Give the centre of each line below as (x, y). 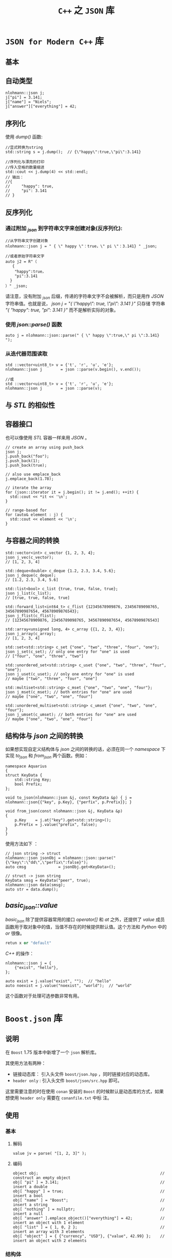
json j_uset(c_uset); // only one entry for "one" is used (70, 674)
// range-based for (26, 510)
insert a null (28, 1214)
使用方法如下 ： (22, 844)
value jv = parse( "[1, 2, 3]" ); (50, 1153)
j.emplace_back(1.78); (30, 479)
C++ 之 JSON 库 (86, 11)
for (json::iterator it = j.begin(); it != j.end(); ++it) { (72, 492)
